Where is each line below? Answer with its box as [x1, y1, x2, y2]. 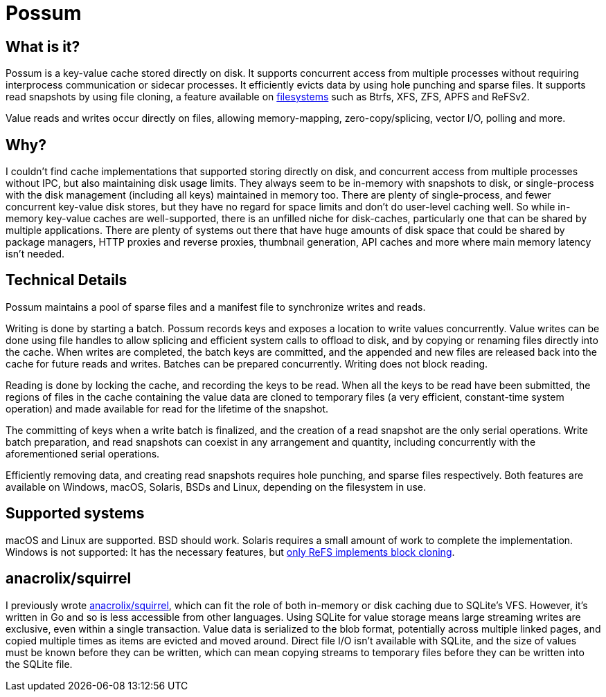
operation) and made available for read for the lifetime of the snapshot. [6, 402, 329, 415]
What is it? [6, 37, 80, 55]
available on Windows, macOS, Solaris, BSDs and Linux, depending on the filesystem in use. [6, 480, 426, 493]
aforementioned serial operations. [6, 447, 160, 460]
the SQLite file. [6, 658, 73, 670]
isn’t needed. [6, 248, 65, 260]
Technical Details [6, 271, 127, 289]
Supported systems [6, 505, 145, 523]
